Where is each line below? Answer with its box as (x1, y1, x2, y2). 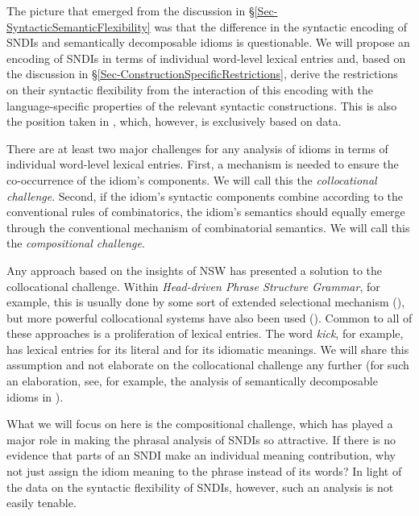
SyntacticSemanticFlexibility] (6, 18, 151, 35)
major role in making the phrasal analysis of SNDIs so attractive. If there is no (6, 431, 396, 447)
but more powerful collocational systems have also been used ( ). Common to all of (6, 309, 413, 326)
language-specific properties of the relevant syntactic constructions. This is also (6, 97, 397, 114)
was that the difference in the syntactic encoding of (154, 18, 408, 35)
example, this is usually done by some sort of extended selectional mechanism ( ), (6, 293, 405, 310)
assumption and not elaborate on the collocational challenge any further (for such (6, 356, 409, 373)
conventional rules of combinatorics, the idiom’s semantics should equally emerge (6, 203, 405, 220)
